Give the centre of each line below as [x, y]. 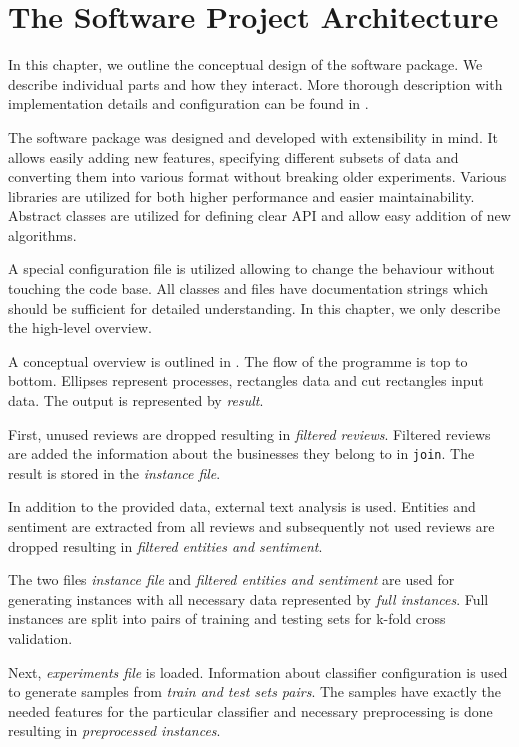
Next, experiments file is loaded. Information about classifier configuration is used [258, 671]
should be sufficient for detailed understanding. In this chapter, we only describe [254, 307]
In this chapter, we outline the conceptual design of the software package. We [245, 64]
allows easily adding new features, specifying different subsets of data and [233, 156]
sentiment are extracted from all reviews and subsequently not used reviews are [251, 526]
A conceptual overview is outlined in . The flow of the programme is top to [238, 360]
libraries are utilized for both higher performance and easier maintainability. [241, 195]
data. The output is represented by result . [136, 400]
